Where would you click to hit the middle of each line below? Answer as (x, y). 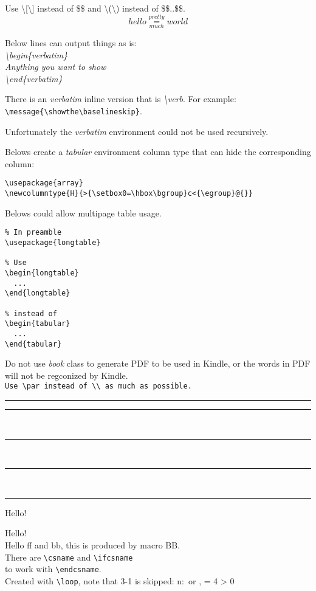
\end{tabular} (33, 344)
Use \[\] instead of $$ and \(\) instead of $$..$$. (95, 8)
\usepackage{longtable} (53, 243)
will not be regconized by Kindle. (67, 375)
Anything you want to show (56, 67)
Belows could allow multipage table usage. (83, 213)
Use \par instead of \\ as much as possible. (98, 386)
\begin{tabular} (38, 324)
